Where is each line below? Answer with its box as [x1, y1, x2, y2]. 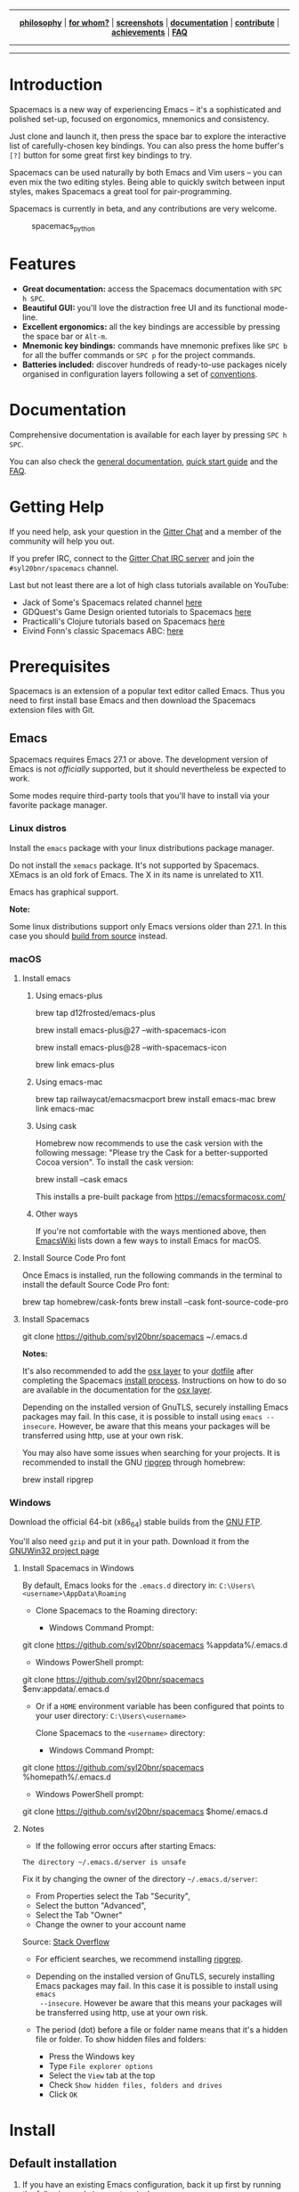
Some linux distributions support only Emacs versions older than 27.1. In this [9, 920, 287, 931]
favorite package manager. [9, 800, 109, 811]
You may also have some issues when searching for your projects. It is [21, 1447, 280, 1458]
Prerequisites [9, 656, 111, 676]
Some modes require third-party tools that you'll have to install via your [9, 790, 270, 801]
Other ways [35, 1208, 78, 1219]
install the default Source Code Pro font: [21, 1279, 170, 1289]
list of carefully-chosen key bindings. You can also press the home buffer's [9, 140, 285, 151]
